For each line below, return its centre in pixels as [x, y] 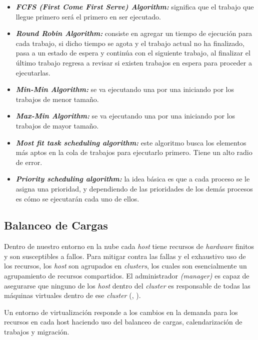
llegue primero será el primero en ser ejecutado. [88, 16]
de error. [29, 162]
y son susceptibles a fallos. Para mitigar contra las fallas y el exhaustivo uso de [125, 256]
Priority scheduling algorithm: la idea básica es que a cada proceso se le [133, 179]
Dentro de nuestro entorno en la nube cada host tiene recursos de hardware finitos [129, 246]
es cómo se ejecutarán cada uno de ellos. [77, 198]
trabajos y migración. [37, 332]
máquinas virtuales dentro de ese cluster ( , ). [72, 295]
